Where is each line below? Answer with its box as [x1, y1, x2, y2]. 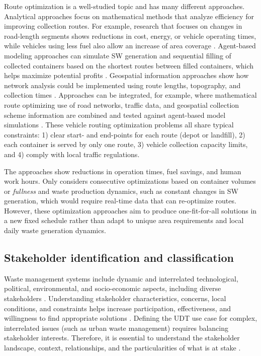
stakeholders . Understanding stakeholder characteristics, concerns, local [4, 293, 226, 304]
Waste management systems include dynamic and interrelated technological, [4, 273, 238, 283]
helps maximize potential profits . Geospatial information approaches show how [4, 70, 249, 81]
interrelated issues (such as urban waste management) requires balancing [4, 322, 228, 333]
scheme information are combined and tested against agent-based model [4, 109, 226, 120]
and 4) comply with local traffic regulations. [4, 149, 140, 159]
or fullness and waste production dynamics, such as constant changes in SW [4, 185, 238, 196]
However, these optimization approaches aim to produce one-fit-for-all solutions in [4, 205, 257, 216]
